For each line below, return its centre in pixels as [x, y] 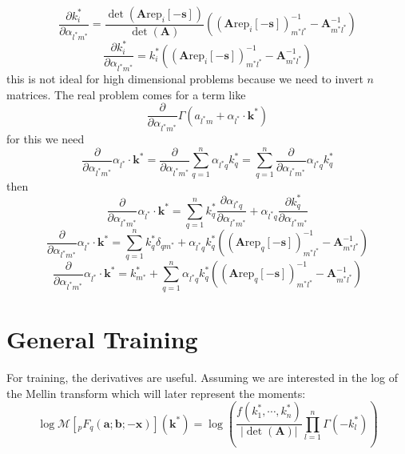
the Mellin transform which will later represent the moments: [156, 393]
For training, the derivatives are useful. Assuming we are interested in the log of [202, 377]
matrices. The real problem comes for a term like [126, 94]
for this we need [46, 139]
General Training [102, 338]
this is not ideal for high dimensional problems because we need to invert [185, 79]
